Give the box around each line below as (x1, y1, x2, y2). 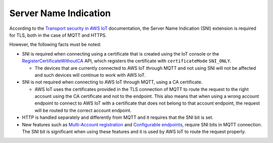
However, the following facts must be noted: (9, 41, 102, 47)
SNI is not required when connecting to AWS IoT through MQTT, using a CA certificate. (22, 79, 203, 85)
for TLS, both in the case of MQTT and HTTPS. (9, 32, 107, 38)
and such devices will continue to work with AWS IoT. (34, 72, 146, 78)
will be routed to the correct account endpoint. (34, 107, 131, 113)
